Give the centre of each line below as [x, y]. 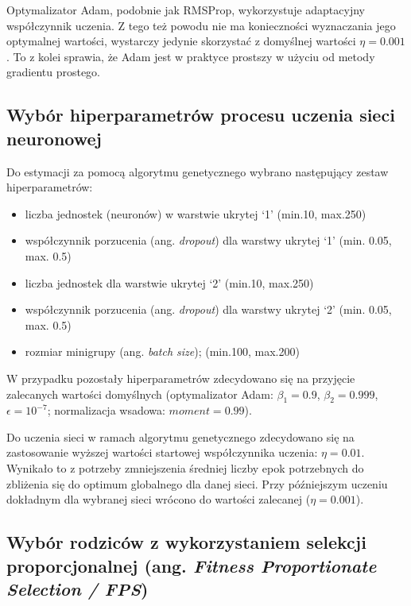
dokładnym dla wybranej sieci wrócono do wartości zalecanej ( [159, 499]
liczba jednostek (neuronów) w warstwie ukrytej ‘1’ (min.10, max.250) [196, 213]
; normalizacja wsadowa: [106, 410]
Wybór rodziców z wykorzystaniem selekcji [186, 542]
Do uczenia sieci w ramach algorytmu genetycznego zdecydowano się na [180, 436]
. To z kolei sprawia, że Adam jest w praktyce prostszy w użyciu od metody [191, 56]
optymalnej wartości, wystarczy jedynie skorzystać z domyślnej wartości [181, 41]
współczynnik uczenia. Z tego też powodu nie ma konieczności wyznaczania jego [201, 25]
